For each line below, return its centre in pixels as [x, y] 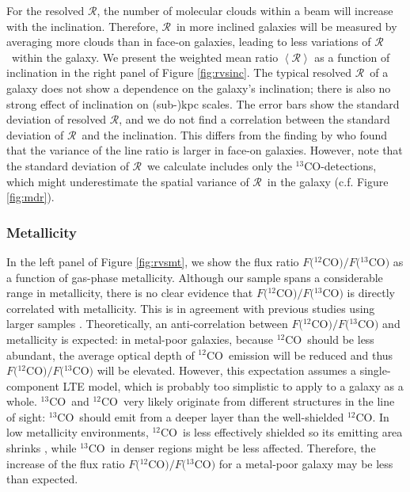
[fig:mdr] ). [30, 197]
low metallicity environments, [78, 432]
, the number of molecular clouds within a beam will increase [245, 10]
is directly [371, 293]
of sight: [26, 416]
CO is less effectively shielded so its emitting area [282, 432]
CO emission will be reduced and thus [300, 355]
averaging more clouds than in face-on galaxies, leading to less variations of [189, 42]
